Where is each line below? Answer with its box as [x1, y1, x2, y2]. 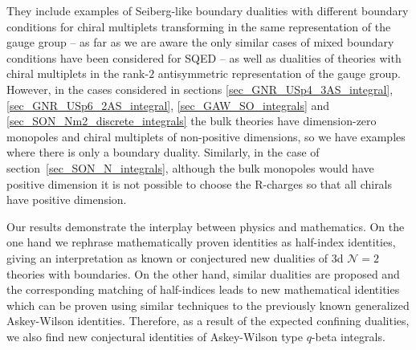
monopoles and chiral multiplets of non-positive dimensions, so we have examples [6, 128, 406, 144]
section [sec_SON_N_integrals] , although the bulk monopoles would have [6, 159, 374, 176]
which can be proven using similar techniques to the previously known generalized [6, 296, 410, 313]
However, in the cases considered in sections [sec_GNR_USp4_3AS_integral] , [6, 80, 394, 97]
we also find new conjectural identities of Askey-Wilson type [6, 328, 303, 344]
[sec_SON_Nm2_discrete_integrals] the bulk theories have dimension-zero [6, 112, 377, 129]
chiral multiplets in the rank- [6, 65, 149, 82]
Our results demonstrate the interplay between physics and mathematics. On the [6, 218, 405, 234]
